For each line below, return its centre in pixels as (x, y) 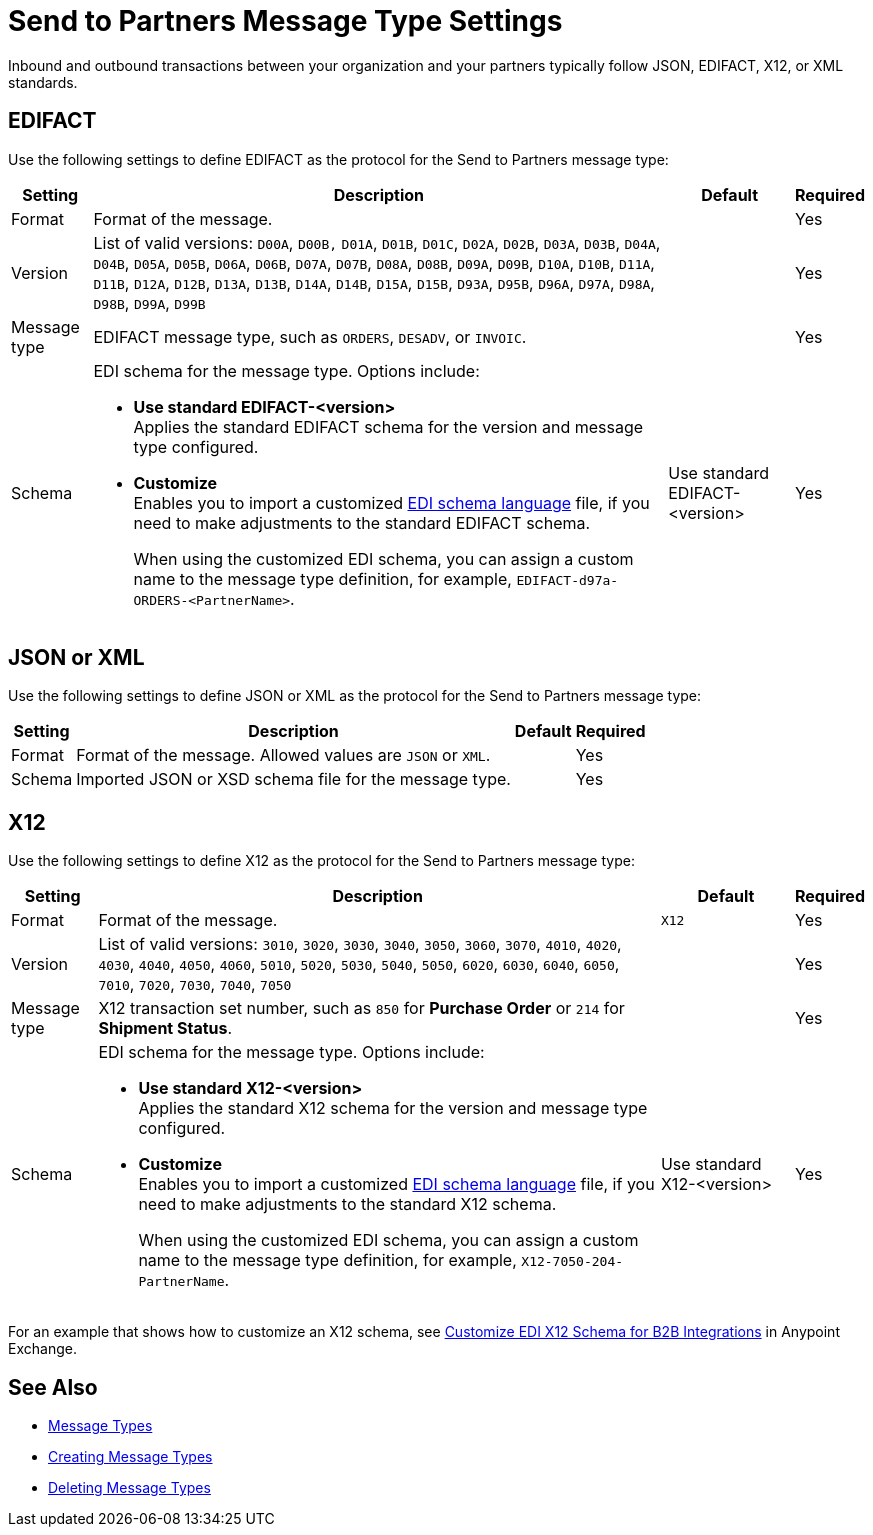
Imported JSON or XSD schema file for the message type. (293, 779)
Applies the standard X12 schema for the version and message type (393, 1108)
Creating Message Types (130, 1457)
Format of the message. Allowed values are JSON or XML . (283, 755)
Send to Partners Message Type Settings (285, 21)
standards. (43, 82)
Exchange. (42, 1349)
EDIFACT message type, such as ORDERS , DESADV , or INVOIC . (310, 336)
